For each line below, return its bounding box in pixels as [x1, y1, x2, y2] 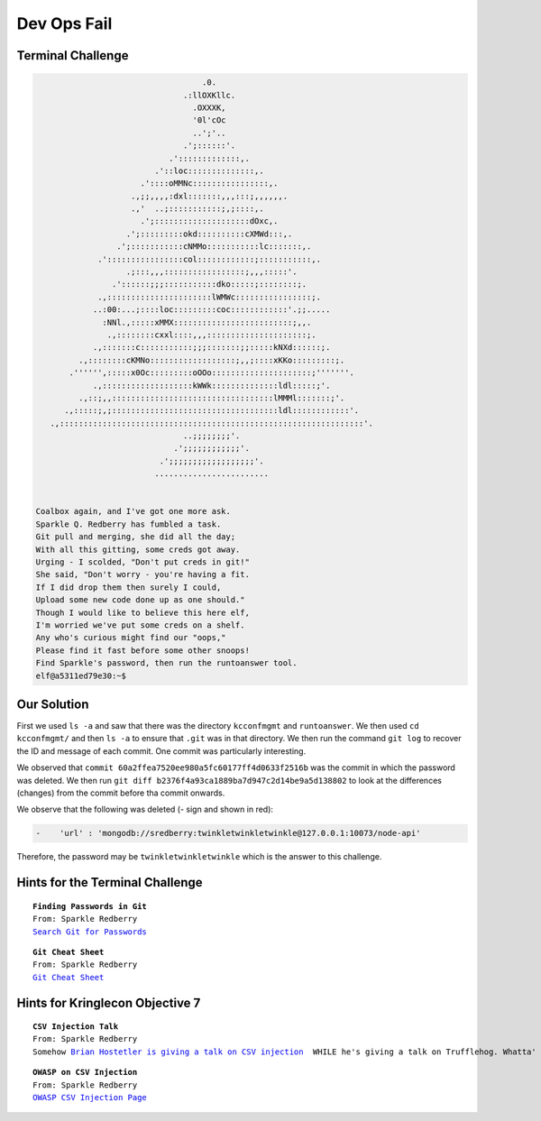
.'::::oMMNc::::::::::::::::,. [140, 179, 279, 188]
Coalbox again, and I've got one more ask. [35, 506, 232, 517]
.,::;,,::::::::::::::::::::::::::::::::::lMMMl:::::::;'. [78, 392, 345, 403]
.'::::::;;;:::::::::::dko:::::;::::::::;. [111, 280, 307, 289]
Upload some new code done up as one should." [35, 595, 245, 605]
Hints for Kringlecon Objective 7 [16, 995, 201, 1010]
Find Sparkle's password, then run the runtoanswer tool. [35, 658, 298, 668]
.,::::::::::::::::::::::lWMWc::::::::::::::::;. [97, 291, 322, 302]
